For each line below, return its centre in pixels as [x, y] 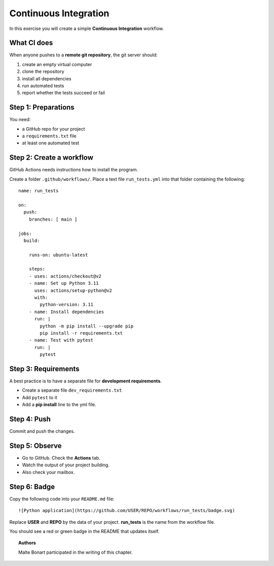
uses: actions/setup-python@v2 [73, 290]
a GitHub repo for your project [54, 129]
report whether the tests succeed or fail [63, 93]
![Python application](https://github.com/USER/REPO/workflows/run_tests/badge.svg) [127, 511]
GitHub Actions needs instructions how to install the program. [74, 170]
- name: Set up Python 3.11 [64, 283]
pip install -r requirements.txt [81, 333]
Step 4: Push [30, 419]
